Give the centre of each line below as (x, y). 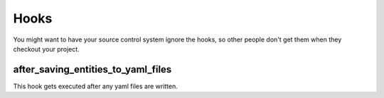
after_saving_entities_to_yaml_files (92, 69)
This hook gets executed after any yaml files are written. (95, 86)
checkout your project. (46, 49)
